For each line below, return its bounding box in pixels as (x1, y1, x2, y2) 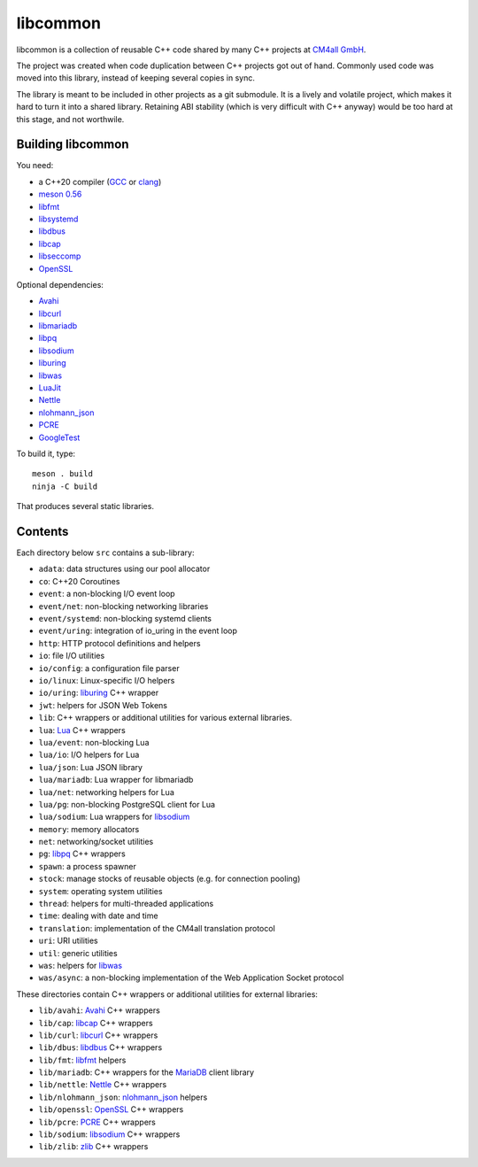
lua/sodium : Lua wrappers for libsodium (38, 811, 190, 823)
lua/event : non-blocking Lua (38, 737, 150, 747)
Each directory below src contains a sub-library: (16, 547, 195, 558)
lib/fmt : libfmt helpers (38, 1055, 127, 1065)
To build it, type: (16, 448, 75, 459)
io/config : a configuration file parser (38, 662, 181, 673)
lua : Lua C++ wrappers (38, 724, 126, 735)
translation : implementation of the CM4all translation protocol (38, 923, 276, 933)
